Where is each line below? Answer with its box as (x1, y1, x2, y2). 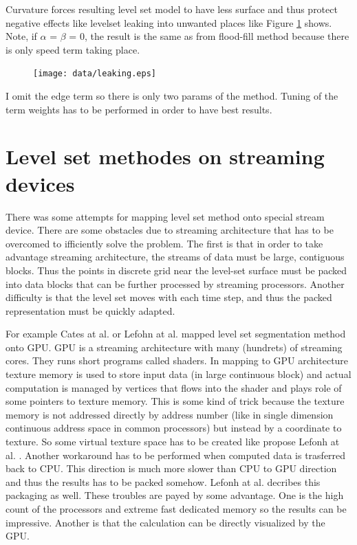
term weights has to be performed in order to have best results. (6, 102, 272, 116)
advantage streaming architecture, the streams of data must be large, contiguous (6, 249, 345, 264)
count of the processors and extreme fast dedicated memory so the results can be (6, 502, 347, 515)
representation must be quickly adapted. (6, 303, 175, 318)
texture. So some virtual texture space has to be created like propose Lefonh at (6, 434, 340, 449)
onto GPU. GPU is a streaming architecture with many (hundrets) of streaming (6, 340, 343, 354)
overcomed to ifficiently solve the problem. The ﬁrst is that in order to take (6, 236, 323, 250)
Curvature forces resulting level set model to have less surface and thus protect (6, 2, 338, 16)
